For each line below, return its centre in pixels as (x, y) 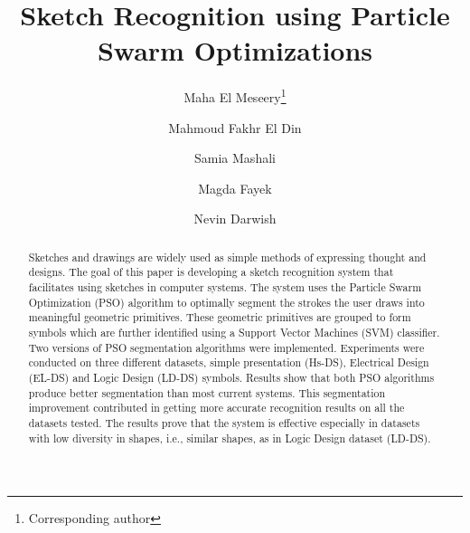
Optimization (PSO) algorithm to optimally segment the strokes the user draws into (226, 302)
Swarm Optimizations (235, 50)
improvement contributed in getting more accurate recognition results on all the (216, 408)
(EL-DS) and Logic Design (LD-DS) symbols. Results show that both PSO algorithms (231, 377)
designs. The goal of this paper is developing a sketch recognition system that (211, 272)
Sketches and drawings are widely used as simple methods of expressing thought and (227, 257)
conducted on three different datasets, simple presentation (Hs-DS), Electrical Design (229, 362)
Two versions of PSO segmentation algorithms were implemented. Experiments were (226, 347)
